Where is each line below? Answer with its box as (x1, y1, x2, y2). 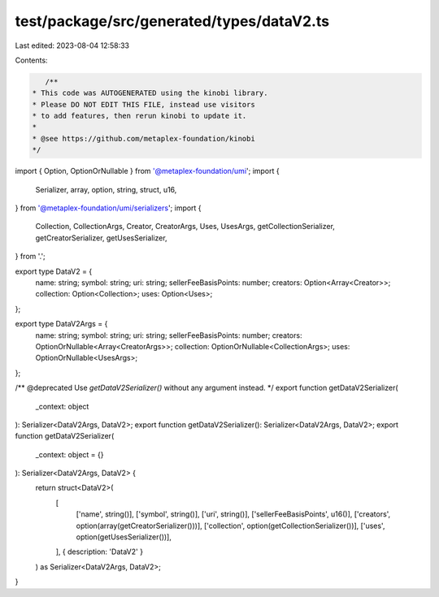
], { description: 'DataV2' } (55, 547, 144, 556)
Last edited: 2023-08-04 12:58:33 (15, 41, 130, 50)
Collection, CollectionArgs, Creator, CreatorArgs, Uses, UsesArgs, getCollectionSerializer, (35, 222, 335, 231)
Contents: (15, 55, 48, 65)
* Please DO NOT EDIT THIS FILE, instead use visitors (32, 100, 255, 109)
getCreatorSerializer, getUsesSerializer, (35, 232, 167, 243)
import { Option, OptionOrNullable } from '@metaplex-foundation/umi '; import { (15, 167, 280, 176)
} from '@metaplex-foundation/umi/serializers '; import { (15, 203, 202, 213)
